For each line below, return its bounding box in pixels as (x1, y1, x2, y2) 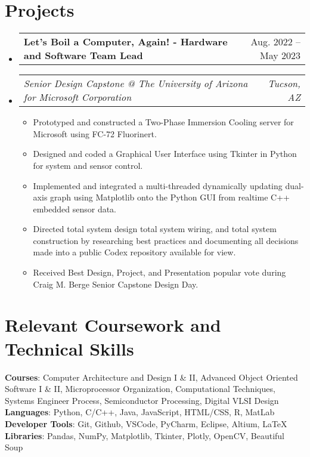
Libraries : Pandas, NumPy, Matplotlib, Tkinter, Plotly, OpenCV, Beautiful (5, 429, 285, 441)
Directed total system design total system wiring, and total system (33, 223, 277, 235)
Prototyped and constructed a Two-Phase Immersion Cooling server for (33, 116, 294, 128)
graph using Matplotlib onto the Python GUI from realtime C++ (50, 191, 290, 203)
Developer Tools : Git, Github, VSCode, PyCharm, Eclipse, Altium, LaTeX (5, 417, 287, 430)
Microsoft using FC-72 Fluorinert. (33, 127, 157, 140)
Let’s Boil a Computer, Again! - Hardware (23, 35, 228, 49)
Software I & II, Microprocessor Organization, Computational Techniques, (5, 382, 275, 395)
